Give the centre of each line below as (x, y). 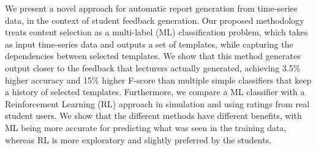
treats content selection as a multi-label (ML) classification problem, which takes (156, 32)
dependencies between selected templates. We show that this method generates (153, 56)
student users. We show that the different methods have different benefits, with (153, 116)
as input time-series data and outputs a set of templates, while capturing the (149, 44)
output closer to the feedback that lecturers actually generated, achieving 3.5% (153, 67)
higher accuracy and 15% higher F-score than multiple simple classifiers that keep (158, 80)
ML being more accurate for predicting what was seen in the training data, (146, 127)
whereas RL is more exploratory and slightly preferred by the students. (138, 139)
